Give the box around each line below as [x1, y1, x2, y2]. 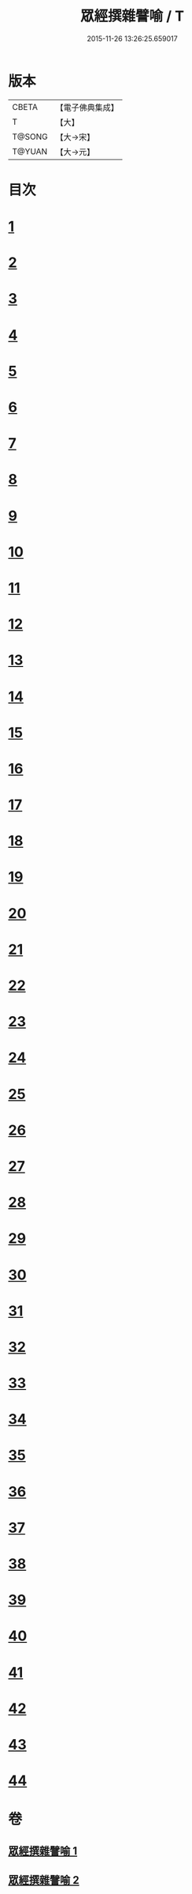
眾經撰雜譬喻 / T [79, 7, 185, 25]
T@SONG [12, 131, 49, 142]
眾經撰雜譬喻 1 [8, 1844, 78, 1858]
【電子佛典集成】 [55, 102, 120, 113]
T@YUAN [12, 145, 48, 156]
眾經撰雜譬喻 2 [8, 1873, 80, 1887]
